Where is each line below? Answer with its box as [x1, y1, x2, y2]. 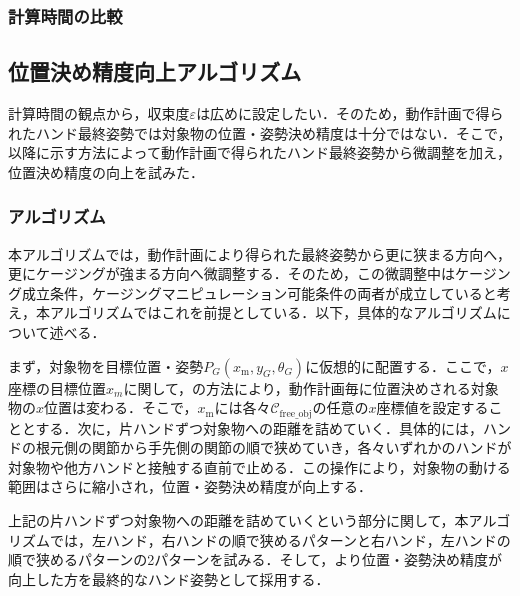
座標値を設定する [376, 397, 489, 418]
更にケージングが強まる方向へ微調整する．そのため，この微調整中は [8, 263, 456, 284]
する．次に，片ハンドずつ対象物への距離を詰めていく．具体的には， [35, 417, 483, 438]
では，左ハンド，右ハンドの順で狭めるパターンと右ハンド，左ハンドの [49, 529, 511, 550]
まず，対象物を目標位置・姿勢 [8, 355, 204, 376]
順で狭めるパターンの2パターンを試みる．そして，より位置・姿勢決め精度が [8, 549, 502, 570]
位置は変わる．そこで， [44, 397, 198, 418]
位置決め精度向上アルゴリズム [8, 56, 302, 87]
